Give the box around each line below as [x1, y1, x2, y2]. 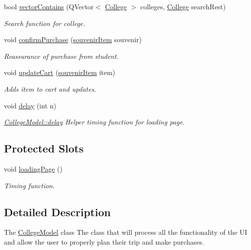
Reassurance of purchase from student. [4, 50, 119, 61]
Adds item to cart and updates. [4, 83, 96, 94]
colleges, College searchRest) [140, 1, 226, 11]
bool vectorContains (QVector [4, 1, 94, 11]
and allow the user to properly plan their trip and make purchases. [4, 236, 204, 247]
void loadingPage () [4, 163, 63, 174]
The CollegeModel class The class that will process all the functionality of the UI [4, 227, 248, 237]
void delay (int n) [4, 100, 56, 110]
